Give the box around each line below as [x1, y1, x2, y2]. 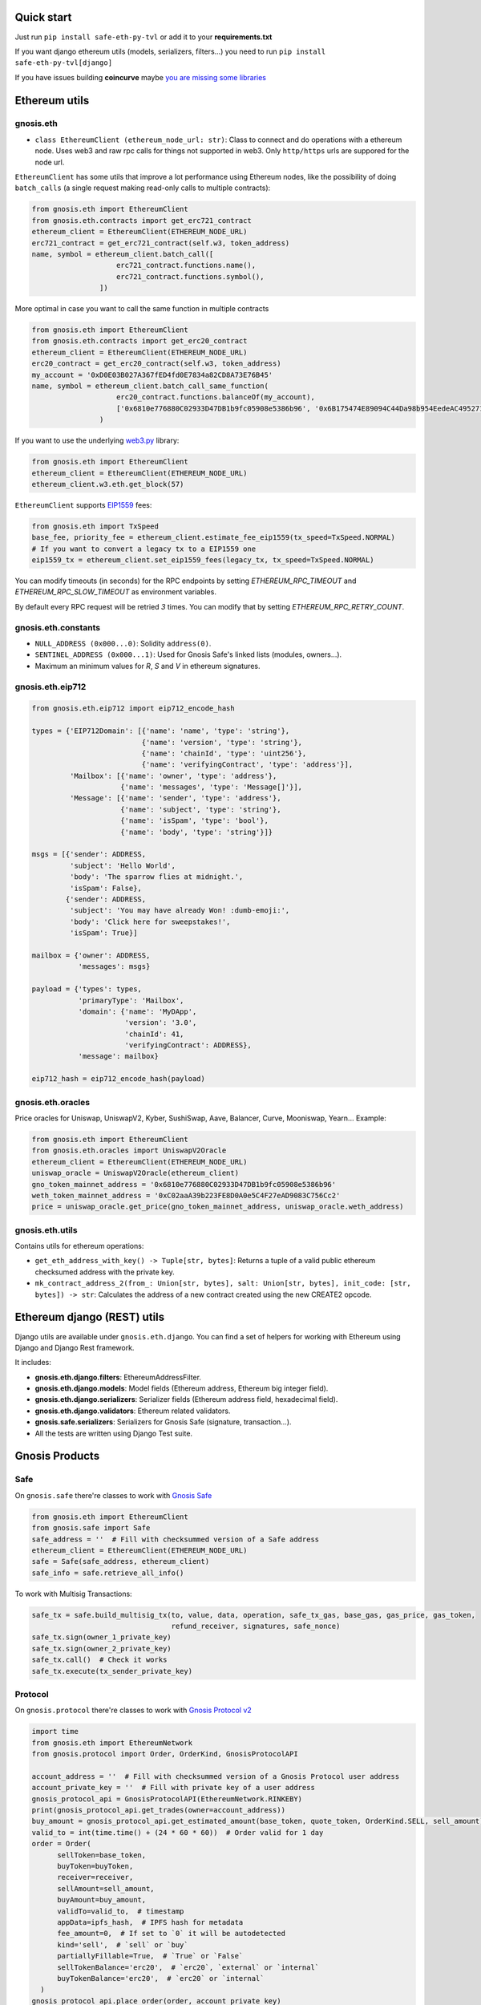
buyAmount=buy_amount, [57, 1895, 147, 1905]
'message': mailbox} [78, 1051, 160, 1061]
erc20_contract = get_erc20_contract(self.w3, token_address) [31, 359, 281, 368]
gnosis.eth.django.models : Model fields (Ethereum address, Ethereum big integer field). [34, 1383, 329, 1393]
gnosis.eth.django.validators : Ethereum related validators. [34, 1406, 231, 1416]
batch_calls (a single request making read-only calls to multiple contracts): [14, 183, 271, 192]
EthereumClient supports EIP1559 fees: [14, 500, 152, 509]
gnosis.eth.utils [14, 1224, 78, 1235]
